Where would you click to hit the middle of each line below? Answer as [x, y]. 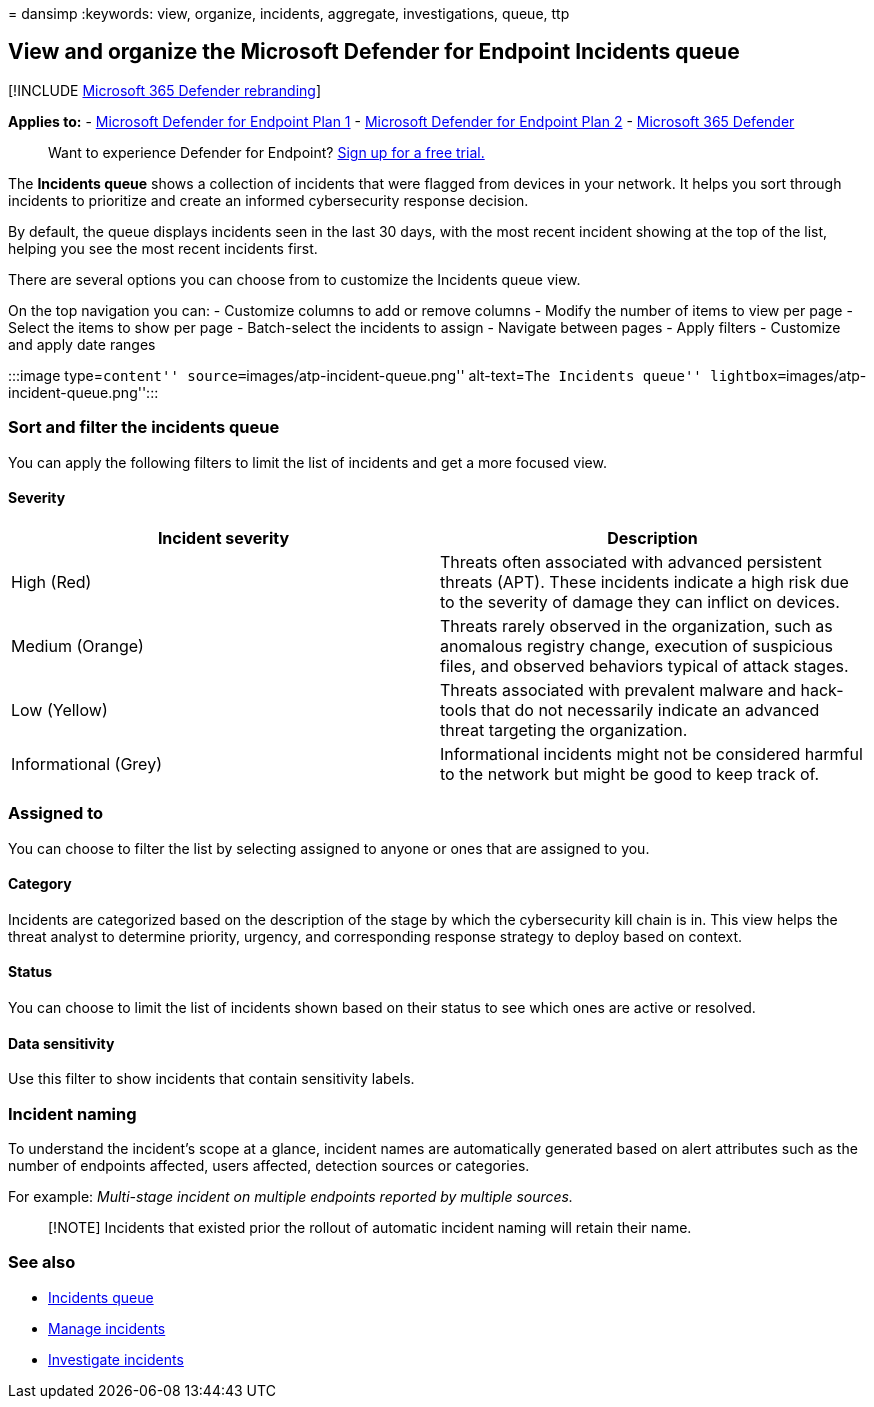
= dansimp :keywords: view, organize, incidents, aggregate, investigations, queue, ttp [289, 13]
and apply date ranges [82, 344]
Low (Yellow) [59, 709]
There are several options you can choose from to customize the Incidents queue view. [294, 279]
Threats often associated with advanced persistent [631, 561]
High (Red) [51, 581]
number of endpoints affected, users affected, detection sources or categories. [269, 1165]
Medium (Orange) [77, 645]
